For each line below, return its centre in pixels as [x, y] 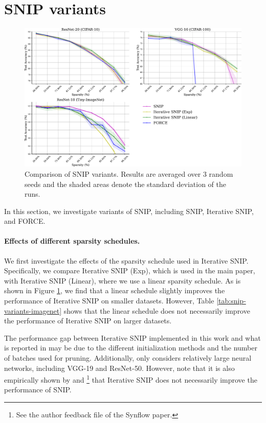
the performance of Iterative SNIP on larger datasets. [88, 321]
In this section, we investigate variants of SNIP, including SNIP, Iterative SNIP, [129, 211]
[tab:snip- [231, 301]
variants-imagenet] [33, 310]
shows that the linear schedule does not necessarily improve [157, 310]
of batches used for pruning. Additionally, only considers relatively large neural [128, 358]
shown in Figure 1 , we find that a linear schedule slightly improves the [115, 290]
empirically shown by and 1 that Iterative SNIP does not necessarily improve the [131, 379]
